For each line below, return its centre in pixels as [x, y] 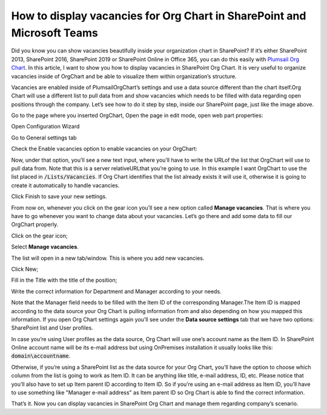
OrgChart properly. [35, 225]
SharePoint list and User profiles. [52, 328]
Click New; [25, 269]
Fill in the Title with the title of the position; [64, 280]
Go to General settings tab [44, 138]
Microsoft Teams [54, 33]
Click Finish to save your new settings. [59, 196]
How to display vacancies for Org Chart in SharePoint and [159, 16]
